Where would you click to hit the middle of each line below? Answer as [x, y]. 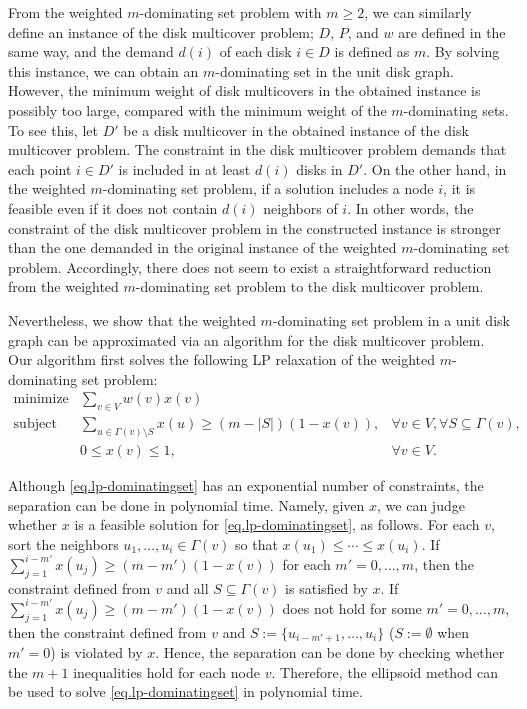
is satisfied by [326, 587]
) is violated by [96, 652]
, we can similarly [418, 12]
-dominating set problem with [230, 12]
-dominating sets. [456, 109]
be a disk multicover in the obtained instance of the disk [296, 129]
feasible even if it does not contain [113, 207]
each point [40, 168]
